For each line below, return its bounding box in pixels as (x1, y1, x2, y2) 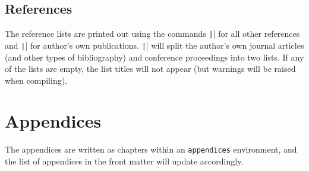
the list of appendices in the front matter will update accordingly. (5, 155, 244, 167)
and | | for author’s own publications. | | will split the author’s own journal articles (5, 39, 304, 51)
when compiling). (5, 74, 68, 86)
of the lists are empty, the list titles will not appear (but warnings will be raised (5, 62, 296, 75)
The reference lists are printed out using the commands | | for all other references (5, 27, 300, 40)
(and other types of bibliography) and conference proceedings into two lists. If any (5, 50, 304, 63)
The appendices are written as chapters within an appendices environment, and (5, 143, 297, 156)
